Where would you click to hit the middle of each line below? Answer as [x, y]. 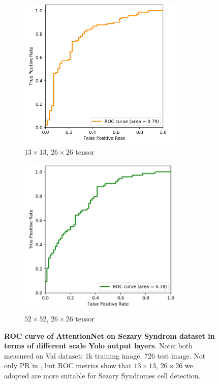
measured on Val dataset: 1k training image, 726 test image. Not [105, 355]
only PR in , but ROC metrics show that [68, 365]
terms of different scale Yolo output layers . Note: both [99, 346]
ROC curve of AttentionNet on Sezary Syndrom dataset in [109, 335]
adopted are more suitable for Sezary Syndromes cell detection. [102, 375]
